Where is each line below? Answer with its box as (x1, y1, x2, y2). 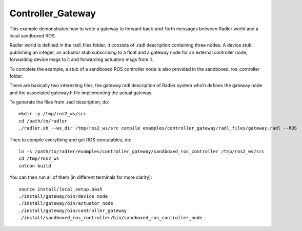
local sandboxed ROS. (9, 32, 56, 38)
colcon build (18, 163, 51, 169)
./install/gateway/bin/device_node (18, 193, 108, 199)
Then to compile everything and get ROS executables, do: (9, 136, 132, 143)
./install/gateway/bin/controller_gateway (18, 207, 127, 214)
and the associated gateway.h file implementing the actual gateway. (9, 90, 153, 96)
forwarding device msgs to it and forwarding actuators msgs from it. (9, 56, 154, 62)
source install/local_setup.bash (18, 186, 103, 192)
